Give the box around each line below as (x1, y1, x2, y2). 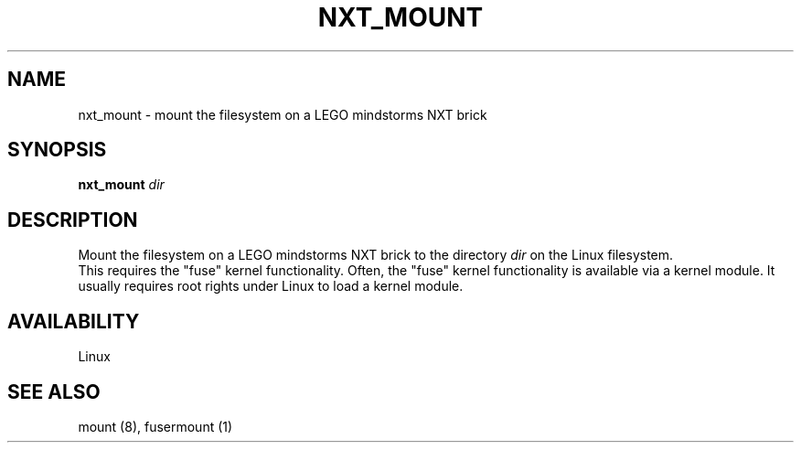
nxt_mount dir (78, 177, 165, 193)
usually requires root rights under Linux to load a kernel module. (78, 278, 464, 295)
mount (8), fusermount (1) (78, 418, 233, 434)
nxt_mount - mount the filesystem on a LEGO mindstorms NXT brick (78, 106, 487, 123)
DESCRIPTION (7, 208, 138, 231)
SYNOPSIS (7, 138, 107, 162)
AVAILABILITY (7, 309, 140, 333)
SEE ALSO (7, 380, 101, 403)
